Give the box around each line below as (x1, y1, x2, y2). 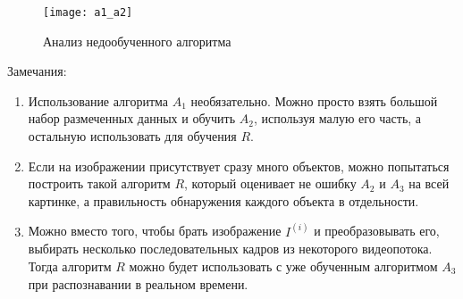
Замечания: (7, 62, 67, 80)
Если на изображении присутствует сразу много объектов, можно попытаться (28, 156, 450, 175)
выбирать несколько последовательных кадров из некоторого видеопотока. (28, 239, 433, 258)
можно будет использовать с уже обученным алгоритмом (129, 257, 438, 276)
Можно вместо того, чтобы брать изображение (28, 221, 282, 240)
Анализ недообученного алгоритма (43, 31, 231, 50)
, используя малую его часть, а (253, 109, 422, 128)
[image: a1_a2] (43, 6, 133, 19)
